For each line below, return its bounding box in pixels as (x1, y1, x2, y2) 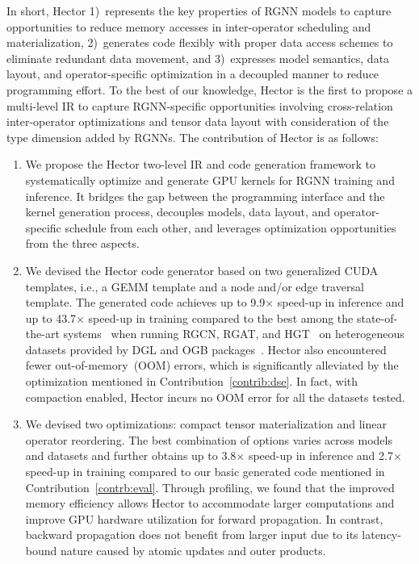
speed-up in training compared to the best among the (88, 309, 354, 326)
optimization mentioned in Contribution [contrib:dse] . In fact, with (25, 373, 358, 390)
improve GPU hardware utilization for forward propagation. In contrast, (25, 510, 383, 527)
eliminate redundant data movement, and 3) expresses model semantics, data (6, 49, 390, 66)
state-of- (356, 309, 398, 326)
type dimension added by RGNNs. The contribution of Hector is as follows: (6, 128, 379, 145)
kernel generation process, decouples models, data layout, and (25, 203, 331, 220)
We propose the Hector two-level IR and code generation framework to (25, 156, 376, 173)
